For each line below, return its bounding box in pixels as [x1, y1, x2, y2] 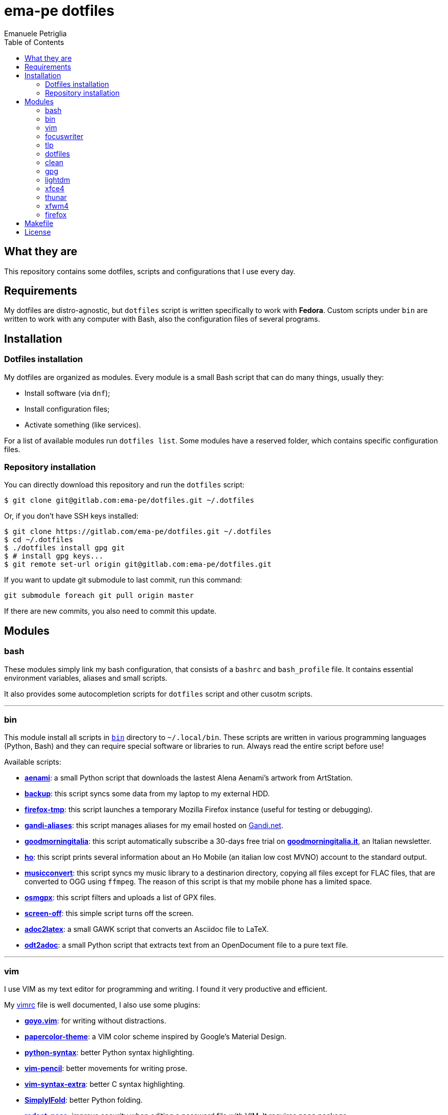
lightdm [45, 175, 70, 184]
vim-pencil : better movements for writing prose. [25, 1064, 187, 1073]
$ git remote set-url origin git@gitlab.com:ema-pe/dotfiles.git [4, 560, 272, 569]
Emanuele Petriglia [4, 29, 67, 38]
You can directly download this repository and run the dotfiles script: [4, 480, 244, 489]
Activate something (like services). [25, 420, 141, 429]
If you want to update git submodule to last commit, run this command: [4, 575, 242, 585]
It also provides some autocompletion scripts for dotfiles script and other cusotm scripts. [4, 689, 313, 698]
